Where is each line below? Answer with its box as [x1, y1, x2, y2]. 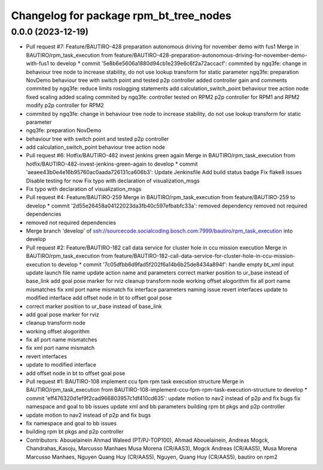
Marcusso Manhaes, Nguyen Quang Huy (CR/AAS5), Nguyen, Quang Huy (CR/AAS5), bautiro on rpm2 [26, 453, 278, 460]
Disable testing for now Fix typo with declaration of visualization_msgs [26, 177, 200, 184]
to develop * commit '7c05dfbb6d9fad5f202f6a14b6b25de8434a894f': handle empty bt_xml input [51, 261, 294, 268]
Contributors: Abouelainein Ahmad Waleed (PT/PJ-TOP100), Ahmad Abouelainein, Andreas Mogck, [26, 437, 269, 444]
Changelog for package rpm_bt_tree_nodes [11, 9, 231, 22]
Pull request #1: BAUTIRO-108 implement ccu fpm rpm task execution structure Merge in [26, 378, 245, 385]
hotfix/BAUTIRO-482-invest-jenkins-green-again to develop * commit [26, 160, 198, 167]
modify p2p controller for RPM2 [26, 102, 104, 109]
